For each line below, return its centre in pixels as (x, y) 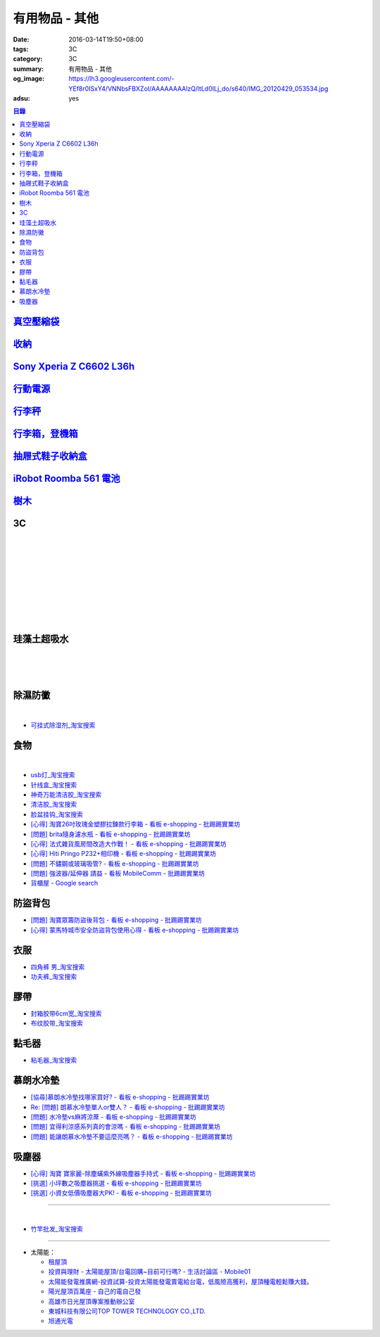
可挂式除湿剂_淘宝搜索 (63, 725)
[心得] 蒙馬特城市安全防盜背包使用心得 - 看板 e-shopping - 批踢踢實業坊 (135, 930)
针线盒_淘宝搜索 (54, 785)
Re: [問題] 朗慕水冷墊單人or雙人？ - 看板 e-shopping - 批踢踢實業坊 (128, 1107)
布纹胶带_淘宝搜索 (57, 1023)
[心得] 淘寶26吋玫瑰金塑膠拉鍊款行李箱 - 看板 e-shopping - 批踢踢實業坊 (135, 824)
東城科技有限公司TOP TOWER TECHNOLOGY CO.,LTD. (127, 1311)
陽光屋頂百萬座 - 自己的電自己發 (95, 1291)
